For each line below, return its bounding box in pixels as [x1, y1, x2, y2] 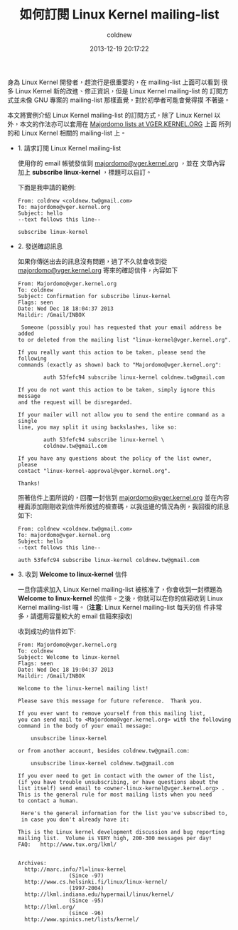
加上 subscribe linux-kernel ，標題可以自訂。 [17, 168, 153, 176]
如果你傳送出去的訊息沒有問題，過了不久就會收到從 [17, 257, 168, 265]
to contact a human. [17, 797, 79, 804]
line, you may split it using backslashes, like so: [17, 424, 178, 431]
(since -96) [68, 909, 104, 916]
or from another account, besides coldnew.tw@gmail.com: [17, 747, 190, 755]
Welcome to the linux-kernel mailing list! [17, 685, 149, 692]
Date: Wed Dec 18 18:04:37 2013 [17, 305, 114, 312]
